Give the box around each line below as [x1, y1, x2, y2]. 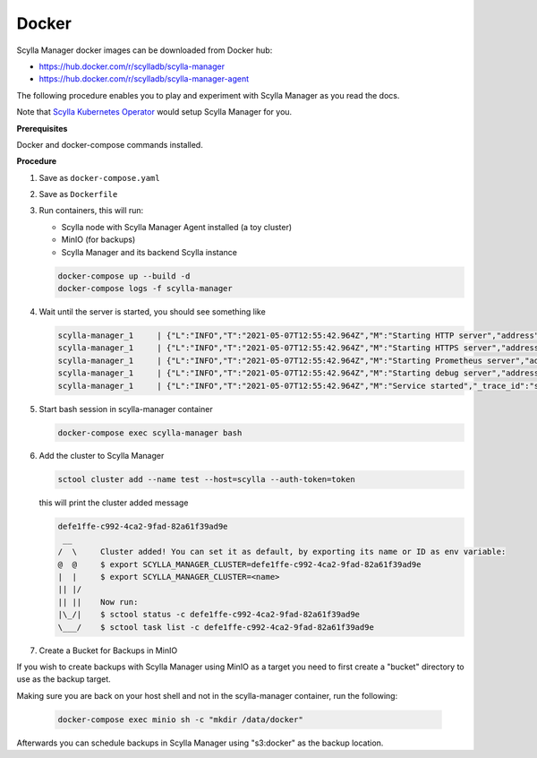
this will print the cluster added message [38, 497, 189, 508]
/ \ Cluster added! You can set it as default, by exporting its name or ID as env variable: [57, 547, 507, 557]
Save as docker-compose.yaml [38, 172, 160, 183]
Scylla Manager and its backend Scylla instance [61, 246, 237, 257]
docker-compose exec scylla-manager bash [57, 427, 243, 438]
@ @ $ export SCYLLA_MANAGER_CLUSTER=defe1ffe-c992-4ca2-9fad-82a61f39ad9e [57, 559, 422, 569]
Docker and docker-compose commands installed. [16, 139, 203, 150]
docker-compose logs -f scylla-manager [57, 283, 233, 293]
